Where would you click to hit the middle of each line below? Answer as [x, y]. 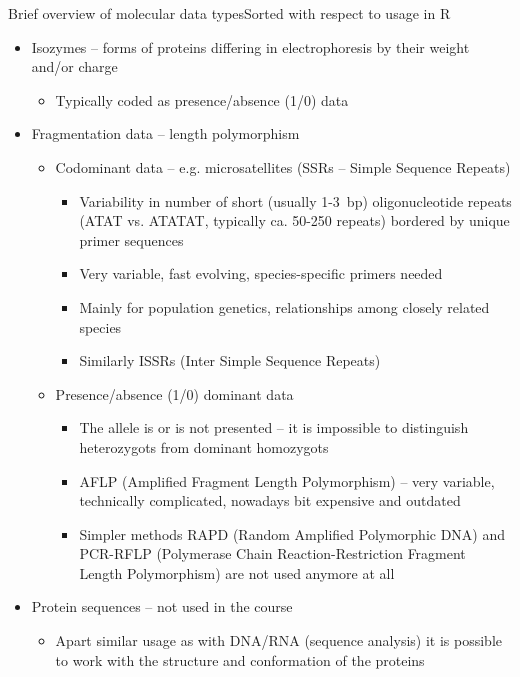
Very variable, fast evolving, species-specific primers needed [261, 273]
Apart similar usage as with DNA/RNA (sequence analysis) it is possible [278, 640]
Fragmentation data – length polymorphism [165, 133]
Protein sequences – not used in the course [162, 606]
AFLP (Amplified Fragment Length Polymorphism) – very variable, [287, 480]
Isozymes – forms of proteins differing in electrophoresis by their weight [250, 46]
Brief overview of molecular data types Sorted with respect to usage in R [229, 13]
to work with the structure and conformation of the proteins [240, 659]
